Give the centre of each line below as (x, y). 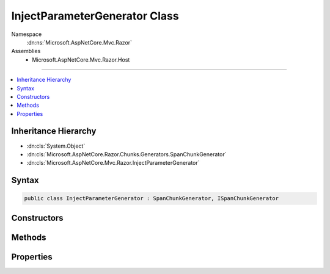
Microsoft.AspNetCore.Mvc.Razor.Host (81, 59)
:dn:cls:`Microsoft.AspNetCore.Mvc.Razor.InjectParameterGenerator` (113, 163)
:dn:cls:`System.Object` (56, 146)
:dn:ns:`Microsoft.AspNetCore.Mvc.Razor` (79, 42)
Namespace (27, 34)
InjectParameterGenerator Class (95, 16)
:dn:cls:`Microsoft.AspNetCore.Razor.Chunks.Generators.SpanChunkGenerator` (127, 154)
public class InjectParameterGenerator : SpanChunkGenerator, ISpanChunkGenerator (152, 199)
